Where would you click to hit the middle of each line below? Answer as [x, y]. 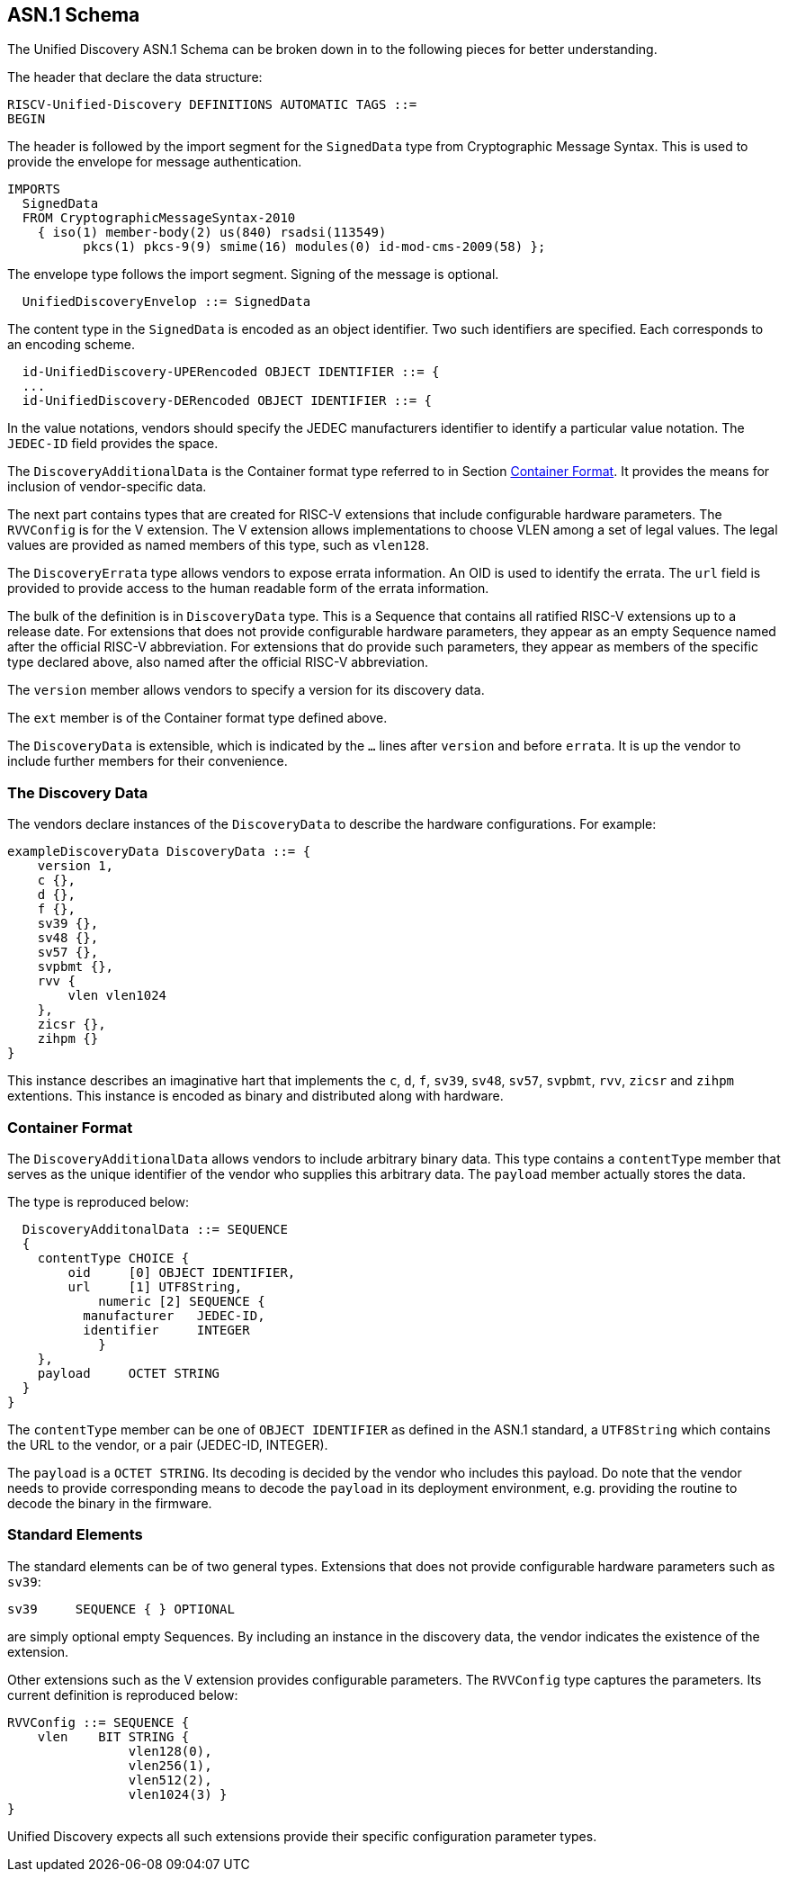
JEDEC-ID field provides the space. [113, 444]
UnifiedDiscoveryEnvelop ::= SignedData [166, 302]
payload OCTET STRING [129, 1373]
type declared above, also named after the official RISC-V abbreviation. [218, 662]
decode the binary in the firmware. [110, 1503]
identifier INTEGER [166, 1330]
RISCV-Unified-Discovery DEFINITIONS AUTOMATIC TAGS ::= [212, 105]
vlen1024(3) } [178, 1794]
